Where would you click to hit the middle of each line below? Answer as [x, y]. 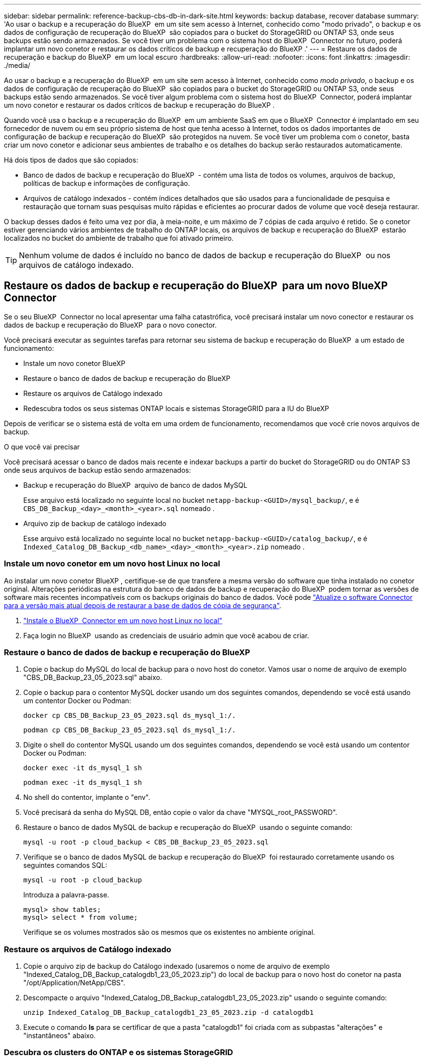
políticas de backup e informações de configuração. [107, 183]
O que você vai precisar [42, 447]
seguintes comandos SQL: [65, 865]
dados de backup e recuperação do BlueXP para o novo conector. [110, 325]
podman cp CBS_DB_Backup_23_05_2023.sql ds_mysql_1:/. [130, 730]
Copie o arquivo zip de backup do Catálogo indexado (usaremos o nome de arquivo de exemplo [177, 966]
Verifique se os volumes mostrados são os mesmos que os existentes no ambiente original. [169, 932]
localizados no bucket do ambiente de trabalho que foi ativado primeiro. [119, 238]
